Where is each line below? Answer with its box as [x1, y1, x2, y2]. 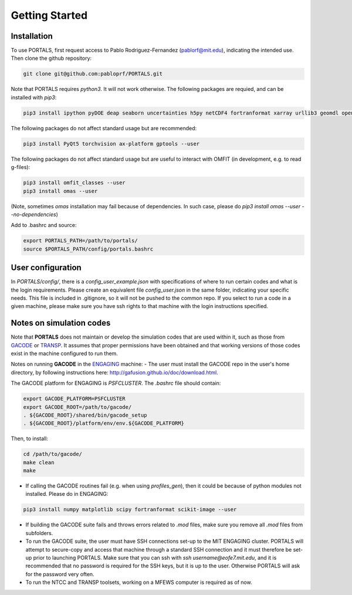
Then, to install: [11, 435, 48, 442]
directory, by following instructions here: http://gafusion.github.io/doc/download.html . [11, 369, 218, 376]
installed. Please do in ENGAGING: [25, 491, 109, 498]
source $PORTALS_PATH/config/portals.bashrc [23, 245, 154, 252]
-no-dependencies [11, 211, 56, 218]
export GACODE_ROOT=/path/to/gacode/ [23, 404, 132, 410]
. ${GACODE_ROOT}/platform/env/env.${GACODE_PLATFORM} [23, 420, 184, 427]
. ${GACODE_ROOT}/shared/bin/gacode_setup [23, 411, 147, 418]
